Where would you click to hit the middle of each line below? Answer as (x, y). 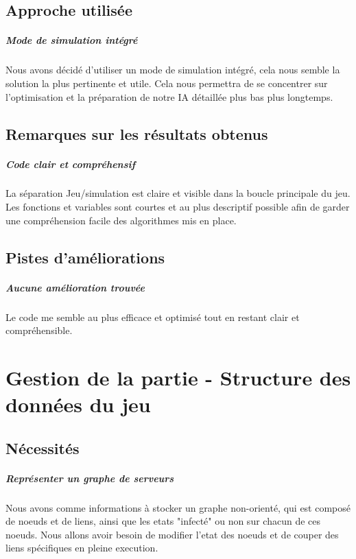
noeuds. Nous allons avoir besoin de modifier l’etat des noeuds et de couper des (172, 534)
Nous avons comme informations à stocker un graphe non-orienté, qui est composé (178, 507)
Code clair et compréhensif (71, 164)
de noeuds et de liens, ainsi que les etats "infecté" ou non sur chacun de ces (163, 521)
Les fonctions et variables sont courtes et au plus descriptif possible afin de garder (178, 207)
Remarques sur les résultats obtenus (137, 133)
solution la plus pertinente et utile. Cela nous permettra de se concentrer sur (167, 83)
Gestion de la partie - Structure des (178, 377)
